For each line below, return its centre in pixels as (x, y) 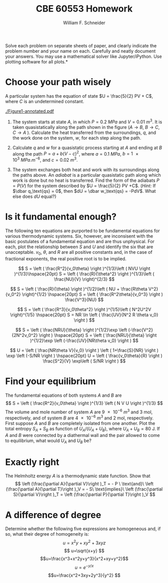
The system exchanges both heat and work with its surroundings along (86, 170)
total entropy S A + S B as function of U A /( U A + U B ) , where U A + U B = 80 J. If (82, 429)
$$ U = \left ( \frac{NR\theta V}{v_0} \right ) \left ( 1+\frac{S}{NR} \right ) (84, 350)
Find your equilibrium (51, 381)
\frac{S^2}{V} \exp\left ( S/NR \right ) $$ (84, 361)
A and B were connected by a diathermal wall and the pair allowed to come (82, 435)
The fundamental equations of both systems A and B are (63, 395)
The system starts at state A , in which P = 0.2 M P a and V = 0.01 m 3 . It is (87, 121)
